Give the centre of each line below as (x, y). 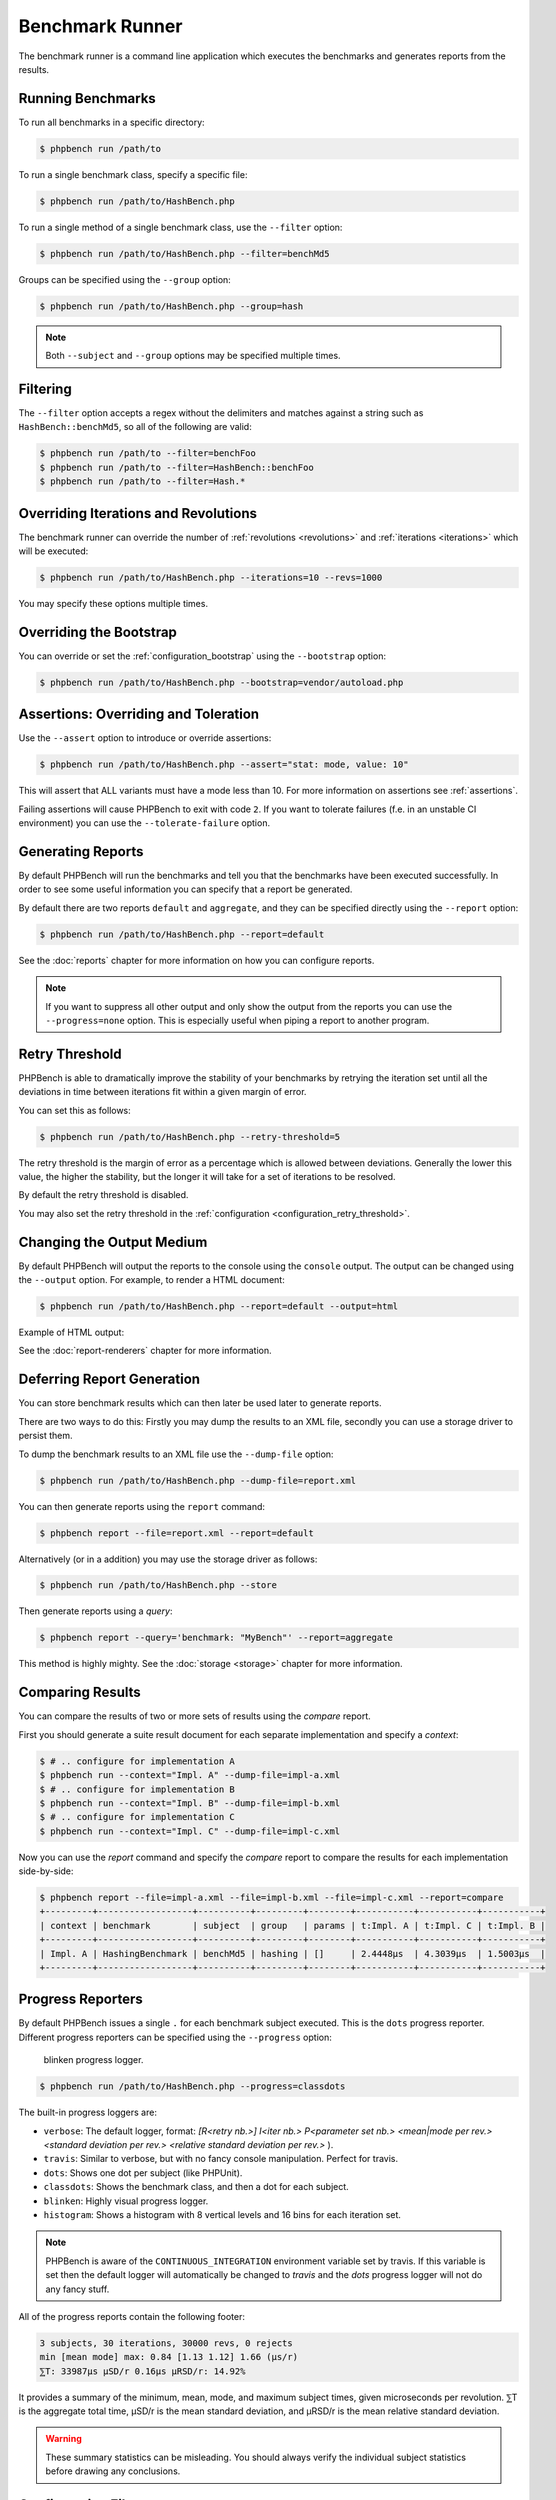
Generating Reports (81, 851)
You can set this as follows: (75, 1110)
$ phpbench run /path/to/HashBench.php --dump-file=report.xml (198, 1480)
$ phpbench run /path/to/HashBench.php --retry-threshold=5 (190, 1136)
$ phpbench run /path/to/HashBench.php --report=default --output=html (219, 1306)
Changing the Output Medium (113, 1241)
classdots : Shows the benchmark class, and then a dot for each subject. (196, 2187)
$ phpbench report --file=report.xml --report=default (176, 1533)
